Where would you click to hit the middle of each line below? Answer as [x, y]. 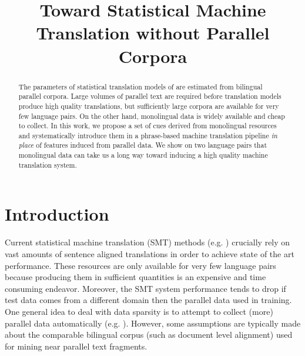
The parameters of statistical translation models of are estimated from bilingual [140, 86]
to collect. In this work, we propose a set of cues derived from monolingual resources [148, 126]
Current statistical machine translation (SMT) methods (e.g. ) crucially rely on [148, 242]
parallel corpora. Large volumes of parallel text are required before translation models [150, 96]
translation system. [48, 164]
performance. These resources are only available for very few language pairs [140, 265]
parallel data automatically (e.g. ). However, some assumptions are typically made [153, 323]
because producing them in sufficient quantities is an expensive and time [135, 277]
